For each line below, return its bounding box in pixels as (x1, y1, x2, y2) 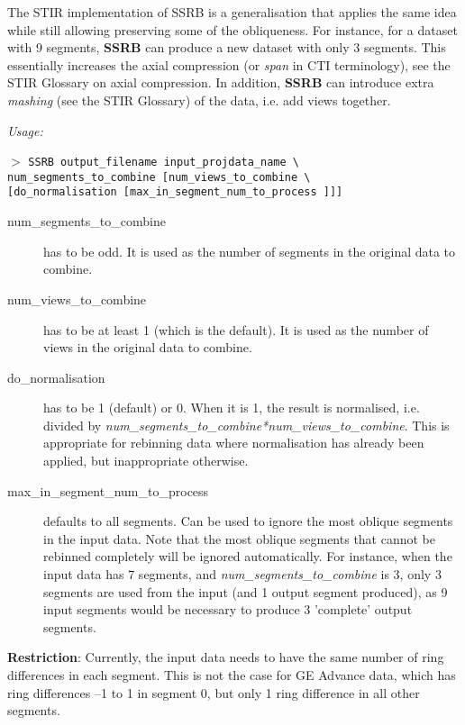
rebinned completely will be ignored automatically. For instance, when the (43, 547, 452, 566)
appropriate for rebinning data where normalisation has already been (43, 433, 424, 452)
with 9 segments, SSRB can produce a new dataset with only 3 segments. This (7, 38, 446, 57)
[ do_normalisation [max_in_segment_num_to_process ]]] (7, 186, 343, 199)
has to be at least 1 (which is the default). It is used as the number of (43, 320, 429, 339)
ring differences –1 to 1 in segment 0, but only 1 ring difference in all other (7, 683, 420, 702)
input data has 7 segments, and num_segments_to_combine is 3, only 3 (43, 565, 442, 584)
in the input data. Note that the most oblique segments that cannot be (43, 529, 436, 548)
